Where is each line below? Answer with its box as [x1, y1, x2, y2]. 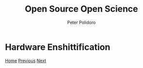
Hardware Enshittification [5, 41, 111, 52]
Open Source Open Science [25, 3, 138, 15]
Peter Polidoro [67, 19, 96, 25]
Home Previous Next [5, 57, 47, 64]
